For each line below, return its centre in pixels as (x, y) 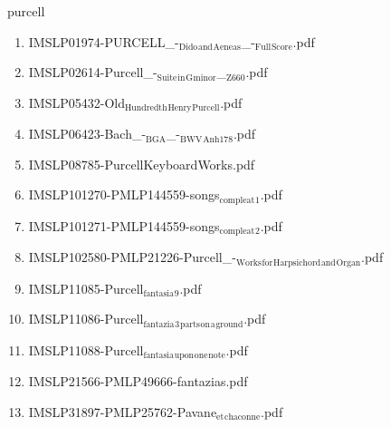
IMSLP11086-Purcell (86, 319)
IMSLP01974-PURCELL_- (104, 41)
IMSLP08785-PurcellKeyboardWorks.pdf (142, 164)
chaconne (243, 417)
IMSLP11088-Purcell (86, 349)
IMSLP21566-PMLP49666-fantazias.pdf (138, 381)
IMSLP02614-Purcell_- (93, 72)
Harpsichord (297, 262)
